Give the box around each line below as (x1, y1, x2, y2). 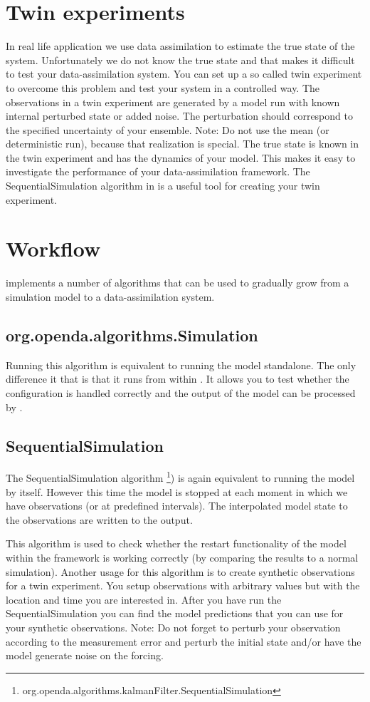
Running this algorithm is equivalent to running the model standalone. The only (6, 357, 356, 372)
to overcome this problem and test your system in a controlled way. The (6, 80, 320, 95)
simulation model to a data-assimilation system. (6, 289, 215, 304)
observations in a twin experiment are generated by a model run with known (6, 94, 340, 109)
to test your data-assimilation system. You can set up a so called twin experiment (6, 66, 362, 81)
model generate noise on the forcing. (6, 648, 164, 663)
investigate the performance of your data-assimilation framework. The (6, 164, 310, 179)
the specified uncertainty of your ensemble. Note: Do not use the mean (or (6, 122, 329, 137)
